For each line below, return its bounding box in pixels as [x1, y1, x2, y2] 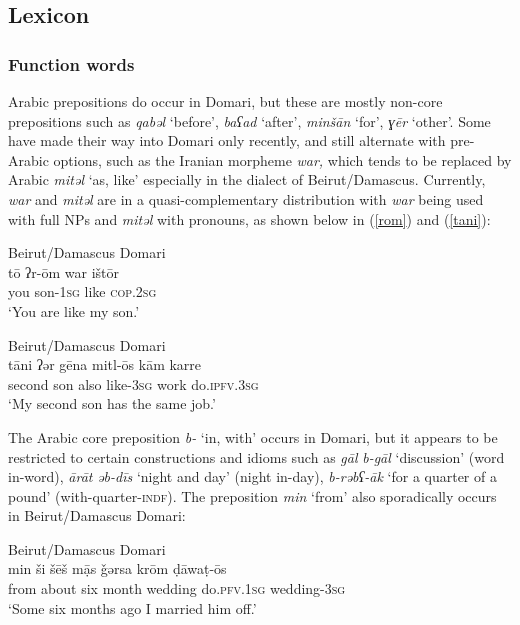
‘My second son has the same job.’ [8, 393, 216, 414]
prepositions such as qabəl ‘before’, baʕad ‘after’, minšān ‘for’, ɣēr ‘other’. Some [8, 110, 491, 131]
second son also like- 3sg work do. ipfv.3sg [8, 373, 259, 394]
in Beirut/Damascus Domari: [8, 505, 186, 526]
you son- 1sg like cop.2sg [8, 281, 157, 302]
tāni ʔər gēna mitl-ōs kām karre [8, 354, 202, 375]
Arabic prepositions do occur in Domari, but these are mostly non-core [8, 91, 443, 111]
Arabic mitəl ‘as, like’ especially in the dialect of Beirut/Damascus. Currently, [8, 169, 486, 190]
